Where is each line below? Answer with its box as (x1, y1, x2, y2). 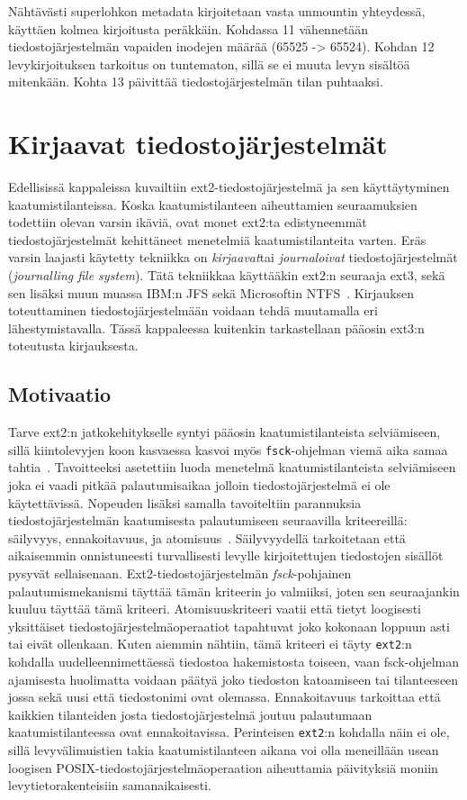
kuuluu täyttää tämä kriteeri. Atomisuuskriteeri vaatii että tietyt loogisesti (8, 599, 421, 618)
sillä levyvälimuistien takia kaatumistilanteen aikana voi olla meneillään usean (8, 741, 439, 759)
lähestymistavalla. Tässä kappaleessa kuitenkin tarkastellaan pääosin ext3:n (8, 318, 425, 337)
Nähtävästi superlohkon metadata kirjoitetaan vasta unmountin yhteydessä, (8, 2, 426, 20)
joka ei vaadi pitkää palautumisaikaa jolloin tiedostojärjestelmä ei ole (8, 476, 391, 495)
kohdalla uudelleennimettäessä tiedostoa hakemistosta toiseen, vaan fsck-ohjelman (8, 652, 460, 671)
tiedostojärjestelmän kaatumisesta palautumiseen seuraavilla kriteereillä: (8, 511, 408, 530)
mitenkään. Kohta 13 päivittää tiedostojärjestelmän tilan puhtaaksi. (8, 72, 383, 91)
